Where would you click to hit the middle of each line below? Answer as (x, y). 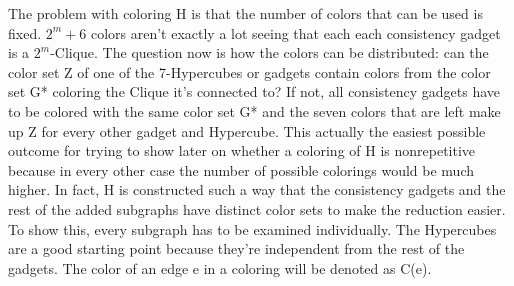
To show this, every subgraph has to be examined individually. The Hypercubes (252, 228)
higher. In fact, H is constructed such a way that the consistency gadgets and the (257, 189)
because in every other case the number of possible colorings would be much (241, 169)
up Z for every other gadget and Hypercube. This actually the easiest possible (247, 130)
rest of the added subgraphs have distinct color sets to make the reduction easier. (257, 208)
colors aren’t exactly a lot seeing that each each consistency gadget (295, 32)
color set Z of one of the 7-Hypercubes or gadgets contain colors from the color (249, 71)
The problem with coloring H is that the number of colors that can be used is (245, 13)
